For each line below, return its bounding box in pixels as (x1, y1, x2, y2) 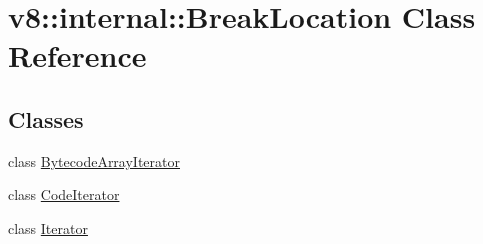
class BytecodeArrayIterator (8, 150, 180, 171)
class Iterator (8, 217, 88, 238)
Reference (8, 35, 147, 76)
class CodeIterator (8, 184, 120, 205)
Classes (8, 103, 84, 134)
